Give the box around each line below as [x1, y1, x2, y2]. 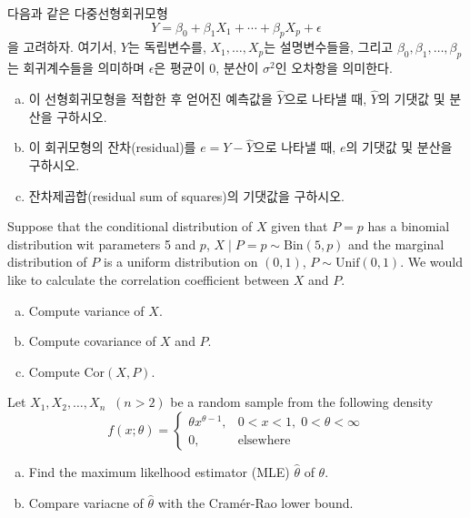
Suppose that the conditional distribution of [7, 217, 253, 236]
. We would [400, 252, 463, 271]
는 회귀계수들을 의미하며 [7, 58, 145, 77]
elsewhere [237, 433, 291, 447]
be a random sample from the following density [170, 392, 434, 411]
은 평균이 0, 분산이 [154, 58, 259, 77]
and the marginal [348, 234, 445, 253]
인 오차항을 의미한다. [275, 58, 393, 77]
